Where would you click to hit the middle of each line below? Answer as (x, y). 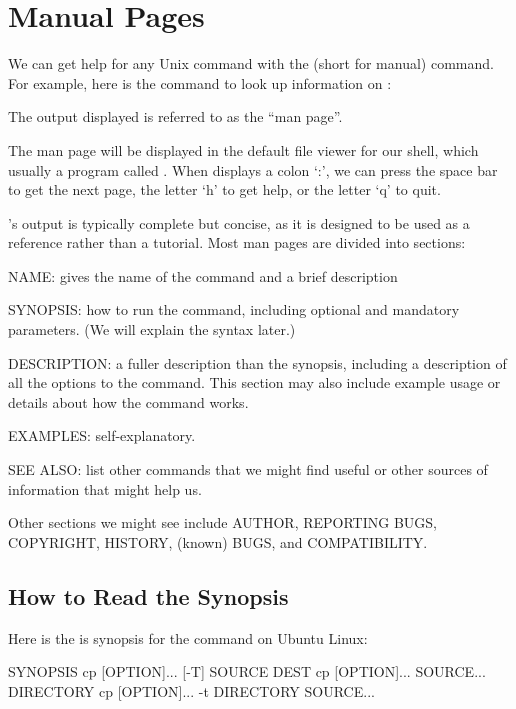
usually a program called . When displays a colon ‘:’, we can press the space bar (253, 169)
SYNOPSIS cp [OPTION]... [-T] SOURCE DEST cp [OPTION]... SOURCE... (247, 671)
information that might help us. (105, 488)
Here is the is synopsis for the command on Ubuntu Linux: (188, 637)
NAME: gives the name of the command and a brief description (203, 275)
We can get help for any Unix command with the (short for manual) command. (251, 63)
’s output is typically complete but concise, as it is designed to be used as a (239, 222)
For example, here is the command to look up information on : (200, 82)
